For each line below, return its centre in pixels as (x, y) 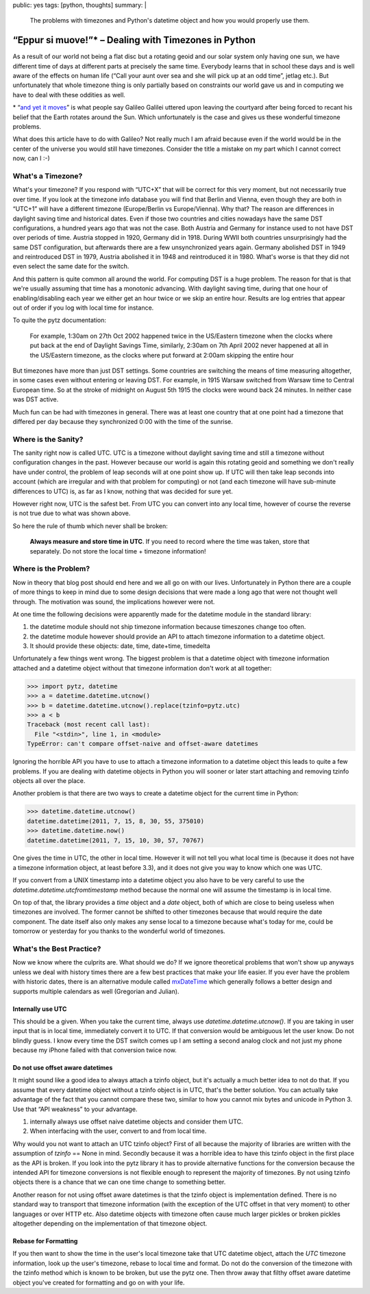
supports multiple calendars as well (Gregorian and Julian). (96, 991)
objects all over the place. (49, 780)
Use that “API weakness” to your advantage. (75, 1109)
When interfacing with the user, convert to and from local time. (118, 1131)
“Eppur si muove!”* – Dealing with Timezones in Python (134, 40)
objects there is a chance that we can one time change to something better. (119, 1182)
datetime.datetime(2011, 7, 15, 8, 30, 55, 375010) (116, 821)
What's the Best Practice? (57, 949)
